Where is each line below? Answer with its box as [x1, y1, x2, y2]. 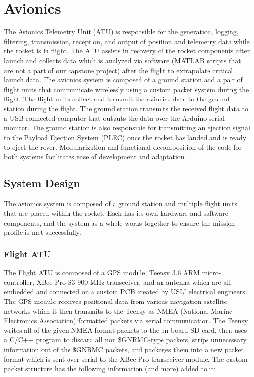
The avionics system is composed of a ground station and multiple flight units [4, 198, 237, 208]
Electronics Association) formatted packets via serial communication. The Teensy [4, 315, 248, 326]
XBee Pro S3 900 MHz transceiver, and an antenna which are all [36, 276, 231, 287]
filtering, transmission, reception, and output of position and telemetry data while [4, 36, 250, 46]
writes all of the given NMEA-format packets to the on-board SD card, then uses [4, 325, 247, 335]
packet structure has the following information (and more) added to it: [4, 363, 216, 374]
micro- [202, 267, 221, 277]
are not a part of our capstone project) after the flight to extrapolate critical [4, 65, 233, 75]
